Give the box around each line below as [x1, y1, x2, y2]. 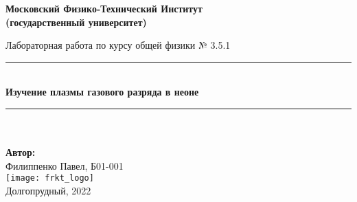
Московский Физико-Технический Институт [5, 1, 203, 15]
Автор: [5, 145, 36, 159]
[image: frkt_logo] [5, 173, 94, 183]
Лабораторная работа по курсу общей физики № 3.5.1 [5, 38, 231, 52]
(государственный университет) [5, 14, 147, 29]
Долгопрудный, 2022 [5, 183, 91, 197]
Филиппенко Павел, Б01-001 [5, 158, 124, 172]
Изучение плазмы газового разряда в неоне [5, 85, 199, 99]
